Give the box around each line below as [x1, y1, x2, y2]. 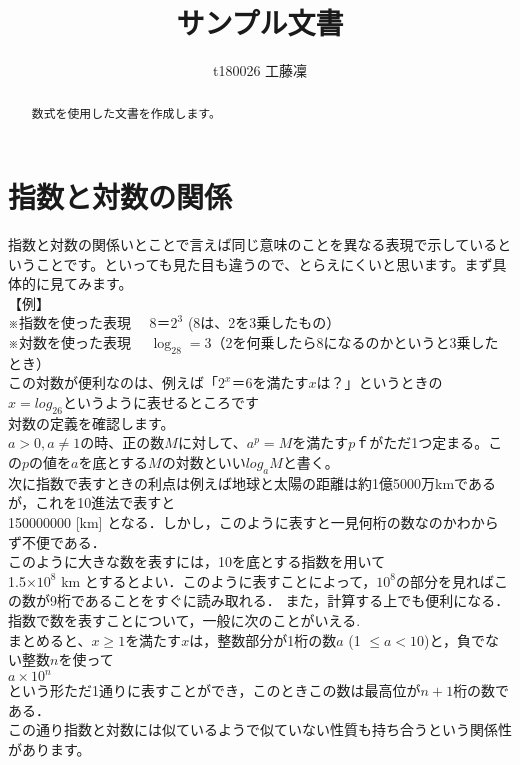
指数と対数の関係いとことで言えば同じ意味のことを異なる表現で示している [8, 234, 498, 255]
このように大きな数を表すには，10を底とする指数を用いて [8, 551, 386, 572]
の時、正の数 [80, 432, 165, 453]
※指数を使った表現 [8, 312, 131, 333]
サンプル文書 [176, 2, 344, 43]
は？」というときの [316, 372, 443, 393]
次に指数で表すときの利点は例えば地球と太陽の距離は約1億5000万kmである [8, 472, 496, 493]
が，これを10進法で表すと [8, 492, 176, 513]
